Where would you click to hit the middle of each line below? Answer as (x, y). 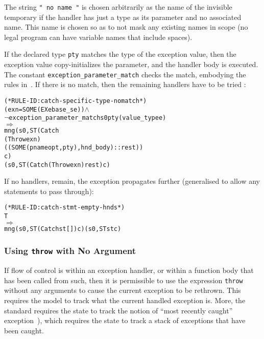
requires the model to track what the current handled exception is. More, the (125, 300)
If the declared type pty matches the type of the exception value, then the (120, 54)
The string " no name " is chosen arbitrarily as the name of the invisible (118, 7)
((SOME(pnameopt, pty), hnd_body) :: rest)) (74, 148)
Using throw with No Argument (70, 251)
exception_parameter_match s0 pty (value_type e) (88, 118)
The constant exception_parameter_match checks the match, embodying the (125, 74)
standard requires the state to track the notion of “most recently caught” (118, 310)
